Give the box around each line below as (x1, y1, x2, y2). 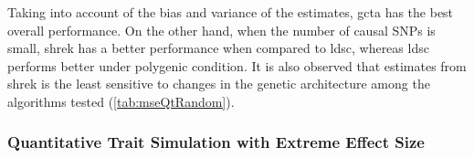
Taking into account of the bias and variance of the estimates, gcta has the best (7, 3, 454, 21)
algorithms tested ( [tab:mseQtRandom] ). (7, 91, 235, 111)
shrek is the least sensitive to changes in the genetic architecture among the (7, 74, 430, 93)
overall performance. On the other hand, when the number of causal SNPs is (7, 20, 436, 39)
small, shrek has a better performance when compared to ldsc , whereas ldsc (7, 38, 429, 58)
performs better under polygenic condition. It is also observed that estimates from (7, 56, 467, 75)
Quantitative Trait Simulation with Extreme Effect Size (7, 131, 425, 153)
